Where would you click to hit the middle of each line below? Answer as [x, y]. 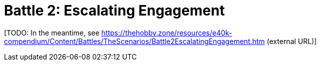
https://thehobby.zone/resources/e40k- [167, 32]
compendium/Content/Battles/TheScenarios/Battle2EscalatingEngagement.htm [134, 41]
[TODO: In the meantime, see [52, 32]
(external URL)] [292, 41]
